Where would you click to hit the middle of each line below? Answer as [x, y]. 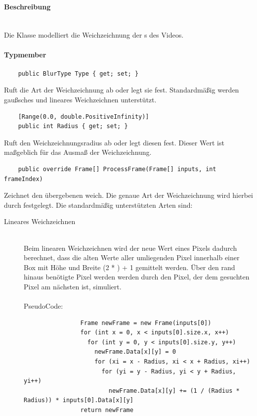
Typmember [25, 54]
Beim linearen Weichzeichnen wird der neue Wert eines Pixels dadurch [130, 248]
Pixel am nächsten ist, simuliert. [73, 286]
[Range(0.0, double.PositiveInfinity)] [84, 116]
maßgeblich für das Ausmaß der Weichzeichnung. [78, 152]
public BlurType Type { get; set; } [78, 73]
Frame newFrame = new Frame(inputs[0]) [146, 323]
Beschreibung [27, 6]
